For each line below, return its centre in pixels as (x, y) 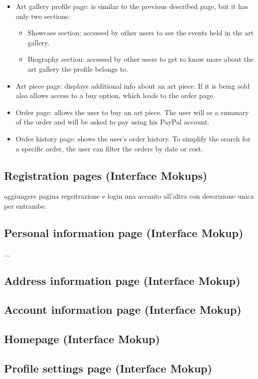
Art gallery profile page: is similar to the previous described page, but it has (132, 6)
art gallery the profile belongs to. (78, 68)
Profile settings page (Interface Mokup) (108, 368)
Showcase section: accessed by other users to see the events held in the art (141, 33)
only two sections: (43, 16)
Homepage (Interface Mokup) (82, 339)
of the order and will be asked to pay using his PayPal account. (113, 122)
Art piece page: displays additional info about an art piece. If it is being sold (133, 85)
